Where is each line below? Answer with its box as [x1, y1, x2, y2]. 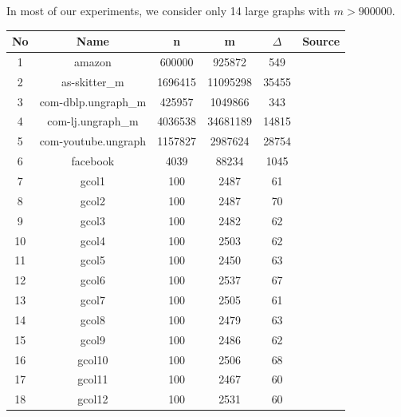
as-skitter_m [61, 73, 124, 89]
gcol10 [77, 351, 108, 367]
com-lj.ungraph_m [47, 113, 139, 129]
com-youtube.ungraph [39, 133, 147, 149]
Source [302, 33, 340, 50]
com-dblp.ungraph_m [39, 93, 147, 109]
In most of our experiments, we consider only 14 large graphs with [6, 2, 331, 18]
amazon [74, 53, 112, 69]
